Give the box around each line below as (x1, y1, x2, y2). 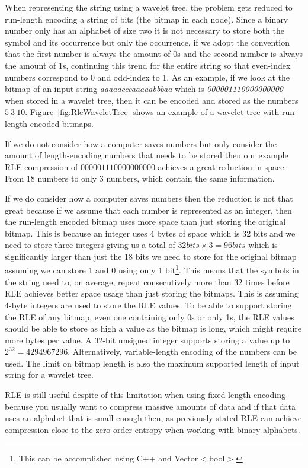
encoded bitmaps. (30, 117, 94, 129)
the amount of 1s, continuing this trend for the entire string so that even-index (5, 59, 291, 71)
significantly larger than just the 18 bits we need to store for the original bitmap (5, 250, 297, 262)
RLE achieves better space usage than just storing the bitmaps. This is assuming (5, 287, 299, 300)
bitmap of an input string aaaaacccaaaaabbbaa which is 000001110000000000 (5, 82, 283, 95)
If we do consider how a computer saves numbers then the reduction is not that (5, 192, 293, 204)
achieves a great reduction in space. (158, 160, 287, 173)
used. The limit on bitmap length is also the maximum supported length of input (5, 356, 300, 369)
